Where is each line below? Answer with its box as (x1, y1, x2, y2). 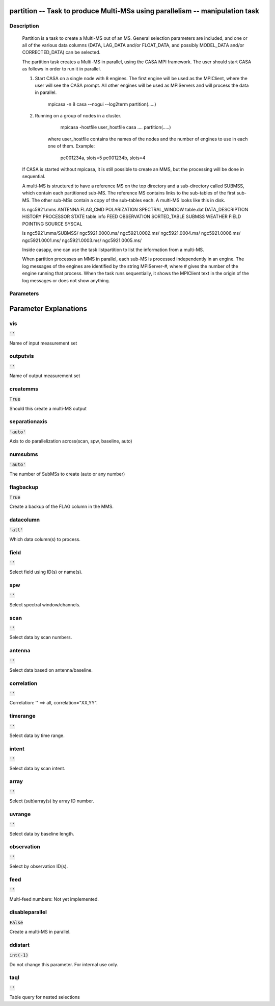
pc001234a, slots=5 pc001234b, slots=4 (60, 155, 146, 161)
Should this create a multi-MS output (9, 405, 87, 411)
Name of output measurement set (9, 373, 80, 379)
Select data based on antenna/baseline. (9, 667, 93, 673)
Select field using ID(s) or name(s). (9, 569, 82, 575)
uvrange (9, 811, 31, 818)
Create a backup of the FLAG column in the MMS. (9, 503, 114, 510)
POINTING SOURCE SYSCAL (22, 220, 82, 227)
